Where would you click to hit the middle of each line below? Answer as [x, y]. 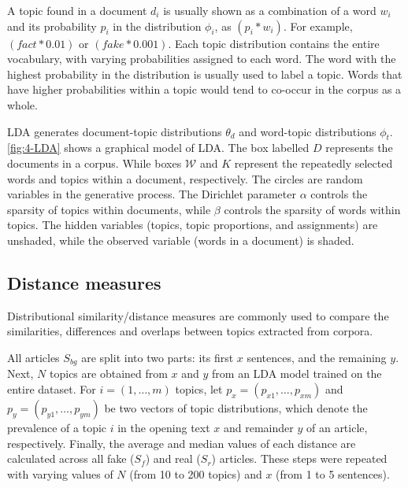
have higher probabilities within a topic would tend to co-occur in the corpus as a [204, 89]
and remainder [259, 427]
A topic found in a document [77, 10]
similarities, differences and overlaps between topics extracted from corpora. [190, 331]
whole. [22, 104]
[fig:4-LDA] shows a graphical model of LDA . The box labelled [158, 148]
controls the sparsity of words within [312, 209]
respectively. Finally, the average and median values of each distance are [182, 443]
